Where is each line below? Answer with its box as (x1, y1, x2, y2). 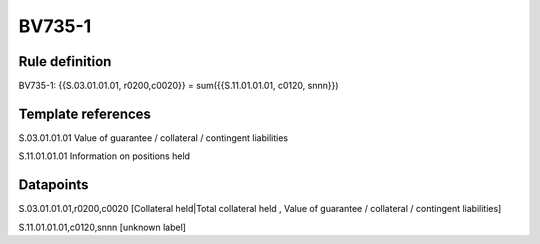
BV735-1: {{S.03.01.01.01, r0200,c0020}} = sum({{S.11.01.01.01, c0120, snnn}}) (18, 80, 339, 92)
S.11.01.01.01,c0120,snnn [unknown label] (18, 221, 187, 233)
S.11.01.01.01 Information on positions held (18, 150, 190, 162)
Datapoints (18, 176, 89, 194)
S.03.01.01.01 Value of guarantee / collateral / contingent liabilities (18, 131, 289, 144)
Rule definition (18, 53, 112, 70)
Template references (18, 105, 152, 122)
